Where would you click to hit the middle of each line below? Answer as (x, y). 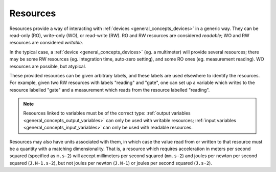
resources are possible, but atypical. (48, 66)
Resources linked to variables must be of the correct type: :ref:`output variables (107, 113)
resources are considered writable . (47, 43)
